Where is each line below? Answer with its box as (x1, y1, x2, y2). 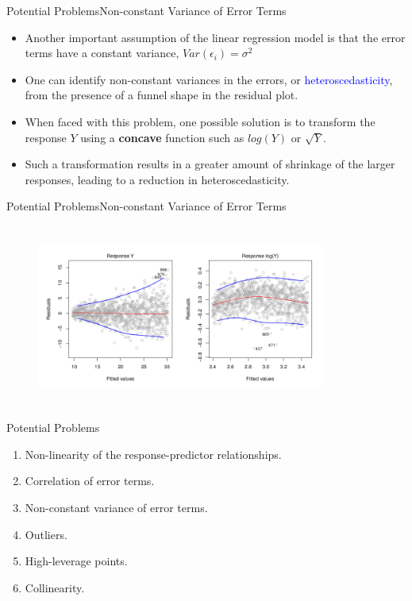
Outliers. (25, 526, 67, 542)
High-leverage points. (25, 553, 128, 569)
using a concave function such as (80, 129, 245, 145)
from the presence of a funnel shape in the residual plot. (25, 87, 298, 103)
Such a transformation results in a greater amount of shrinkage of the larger (25, 156, 395, 172)
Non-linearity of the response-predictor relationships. (25, 445, 282, 462)
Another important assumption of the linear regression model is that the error (25, 29, 406, 45)
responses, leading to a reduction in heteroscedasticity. (25, 171, 290, 187)
